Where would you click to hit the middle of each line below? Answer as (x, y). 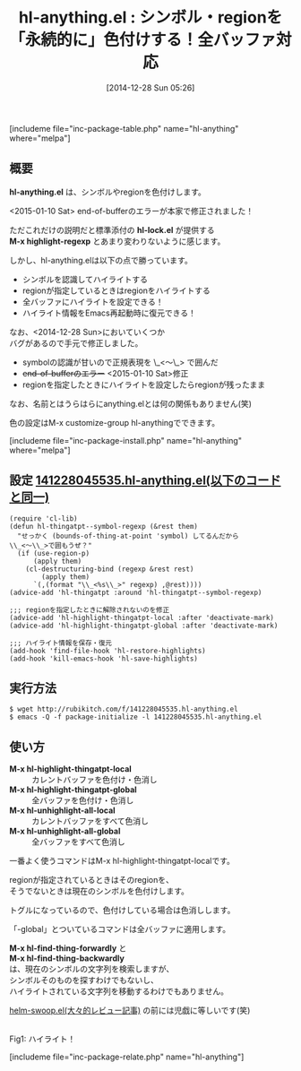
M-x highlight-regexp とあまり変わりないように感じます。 (117, 241)
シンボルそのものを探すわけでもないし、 (84, 980)
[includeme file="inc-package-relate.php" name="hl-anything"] (127, 1057)
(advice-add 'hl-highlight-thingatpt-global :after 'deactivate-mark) (144, 626)
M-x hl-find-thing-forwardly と (68, 948)
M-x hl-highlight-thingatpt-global (73, 790)
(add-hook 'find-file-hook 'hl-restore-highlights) (107, 651)
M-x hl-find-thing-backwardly (67, 958)
